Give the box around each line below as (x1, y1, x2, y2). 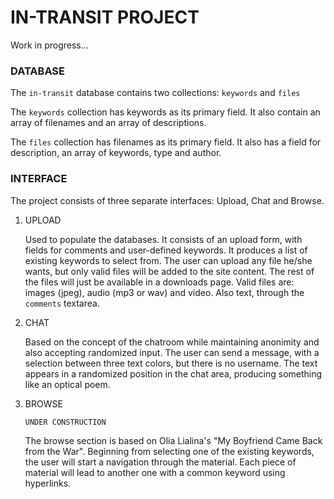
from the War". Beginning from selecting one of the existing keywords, (24, 445, 315, 457)
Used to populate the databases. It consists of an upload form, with (24, 233, 303, 245)
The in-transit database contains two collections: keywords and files (10, 87, 301, 99)
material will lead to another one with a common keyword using (24, 466, 286, 478)
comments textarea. (24, 297, 100, 309)
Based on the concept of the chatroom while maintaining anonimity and (24, 336, 320, 348)
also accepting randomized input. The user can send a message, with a (24, 346, 320, 358)
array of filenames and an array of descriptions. (10, 117, 207, 129)
